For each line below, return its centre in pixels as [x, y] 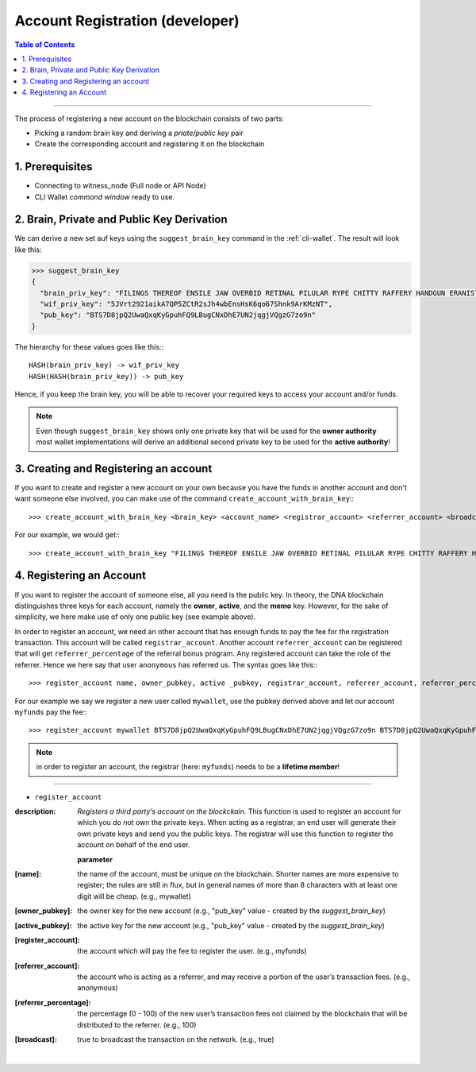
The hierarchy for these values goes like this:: [89, 346]
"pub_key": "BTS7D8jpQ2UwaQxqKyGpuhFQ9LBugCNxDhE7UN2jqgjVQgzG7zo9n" [178, 315]
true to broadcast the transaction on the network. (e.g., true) [176, 1039]
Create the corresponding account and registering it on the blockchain [150, 144]
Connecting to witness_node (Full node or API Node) [120, 186]
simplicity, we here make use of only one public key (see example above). [135, 617]
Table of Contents [45, 45]
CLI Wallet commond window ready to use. [104, 197]
